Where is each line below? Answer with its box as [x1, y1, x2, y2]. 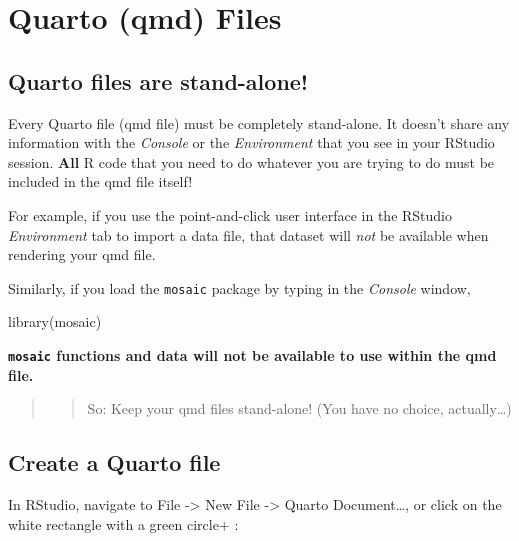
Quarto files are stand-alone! [8, 65, 309, 96]
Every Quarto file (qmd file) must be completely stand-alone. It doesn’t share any [8, 112, 510, 133]
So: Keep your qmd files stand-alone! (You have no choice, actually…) [87, 398, 512, 419]
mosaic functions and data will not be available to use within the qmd [8, 344, 497, 365]
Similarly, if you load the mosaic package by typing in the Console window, [8, 277, 471, 298]
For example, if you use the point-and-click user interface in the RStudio [8, 204, 453, 225]
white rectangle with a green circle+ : [8, 513, 239, 534]
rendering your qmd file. [8, 244, 156, 265]
